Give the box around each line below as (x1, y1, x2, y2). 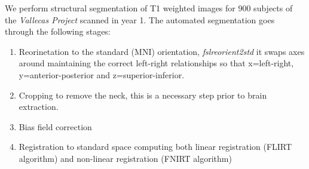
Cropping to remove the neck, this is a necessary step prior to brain (19, 88, 267, 101)
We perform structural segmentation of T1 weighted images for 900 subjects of (5, 2, 293, 14)
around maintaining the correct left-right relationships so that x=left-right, (19, 57, 294, 69)
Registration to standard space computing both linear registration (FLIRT (19, 140, 292, 153)
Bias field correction (19, 120, 92, 133)
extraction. (19, 100, 59, 113)
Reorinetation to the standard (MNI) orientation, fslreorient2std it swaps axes (19, 45, 305, 57)
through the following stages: (5, 25, 111, 38)
